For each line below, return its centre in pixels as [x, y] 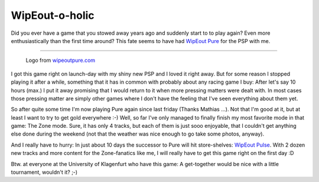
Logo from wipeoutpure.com [61, 60]
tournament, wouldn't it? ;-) [44, 172]
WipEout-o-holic [53, 15]
